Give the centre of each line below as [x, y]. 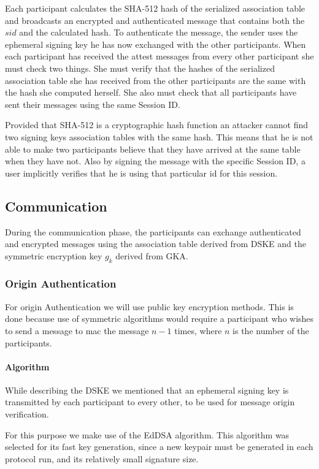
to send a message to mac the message [77, 330]
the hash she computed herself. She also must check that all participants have [151, 92]
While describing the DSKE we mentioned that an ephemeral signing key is [147, 390]
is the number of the [271, 330]
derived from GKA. [152, 255]
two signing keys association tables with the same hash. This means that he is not [159, 136]
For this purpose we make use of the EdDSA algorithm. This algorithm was [147, 434]
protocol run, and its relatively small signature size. [102, 458]
